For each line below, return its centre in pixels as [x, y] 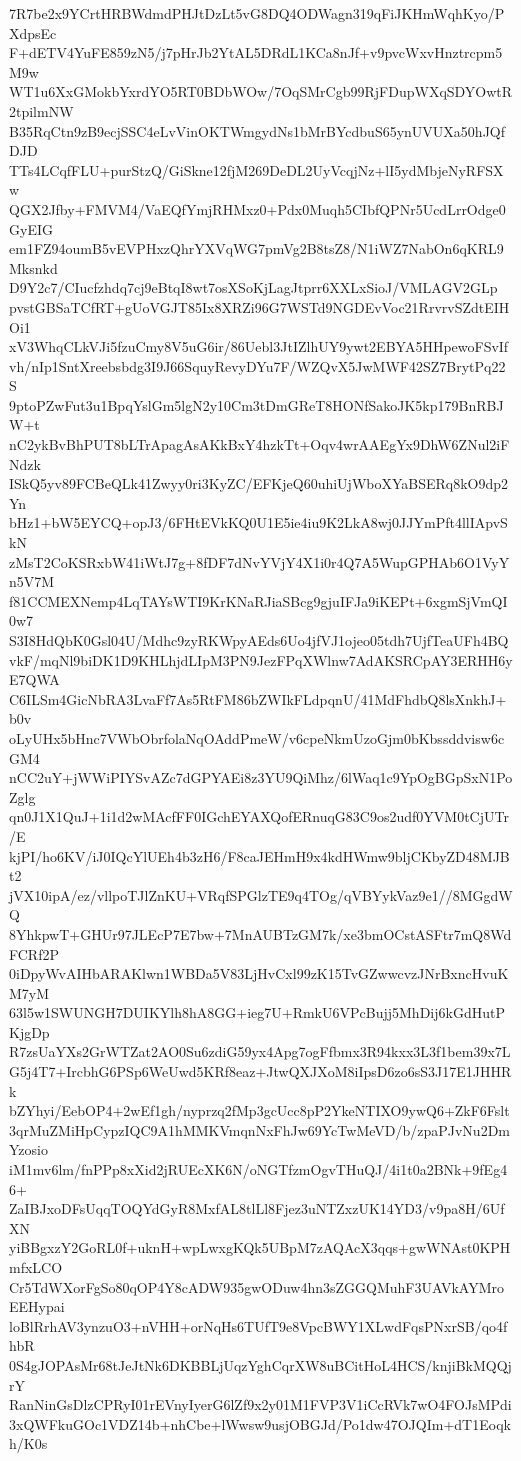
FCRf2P [34, 953]
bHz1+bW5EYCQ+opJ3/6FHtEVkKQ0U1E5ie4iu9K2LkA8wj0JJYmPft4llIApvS [258, 522]
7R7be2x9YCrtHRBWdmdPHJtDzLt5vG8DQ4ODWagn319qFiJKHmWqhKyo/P [257, 13]
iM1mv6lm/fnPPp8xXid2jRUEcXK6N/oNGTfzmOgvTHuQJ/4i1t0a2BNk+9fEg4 [258, 1169]
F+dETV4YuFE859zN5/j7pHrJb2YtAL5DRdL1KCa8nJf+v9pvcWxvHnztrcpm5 [256, 52]
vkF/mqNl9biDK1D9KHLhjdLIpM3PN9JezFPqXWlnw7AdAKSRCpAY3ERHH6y [261, 659]
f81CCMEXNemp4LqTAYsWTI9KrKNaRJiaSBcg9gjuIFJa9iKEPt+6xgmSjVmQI [258, 600]
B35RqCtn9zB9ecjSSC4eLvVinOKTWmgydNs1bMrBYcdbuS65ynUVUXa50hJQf [257, 130]
